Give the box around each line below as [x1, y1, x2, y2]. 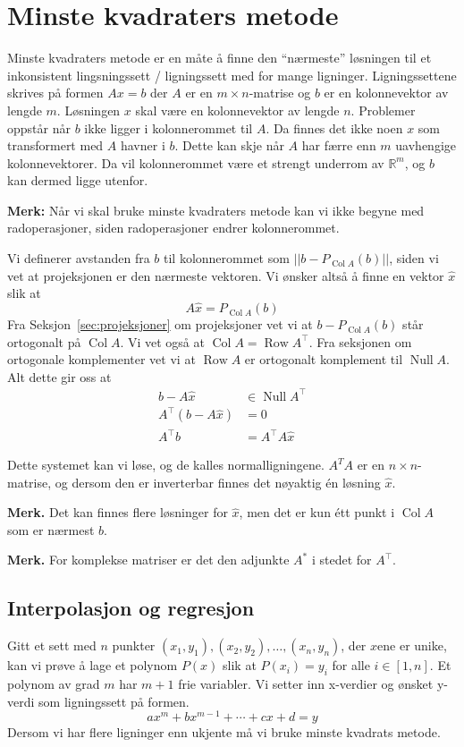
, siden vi [389, 249, 439, 267]
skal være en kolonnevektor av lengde [135, 100, 340, 119]
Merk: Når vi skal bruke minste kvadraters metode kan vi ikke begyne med [7, 200, 425, 219]
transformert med [7, 136, 104, 155]
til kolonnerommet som [164, 249, 290, 267]
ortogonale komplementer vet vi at [7, 350, 196, 369]
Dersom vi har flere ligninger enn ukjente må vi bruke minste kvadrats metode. [7, 723, 441, 742]
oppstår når [7, 118, 71, 137]
